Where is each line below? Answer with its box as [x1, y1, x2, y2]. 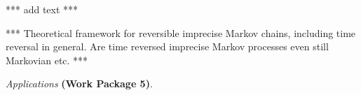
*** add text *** [6, 2, 79, 16]
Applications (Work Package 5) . [6, 76, 153, 91]
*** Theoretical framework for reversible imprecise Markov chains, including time [6, 25, 356, 40]
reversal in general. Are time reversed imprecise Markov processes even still [6, 39, 329, 54]
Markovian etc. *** [6, 52, 88, 67]
